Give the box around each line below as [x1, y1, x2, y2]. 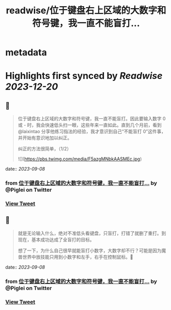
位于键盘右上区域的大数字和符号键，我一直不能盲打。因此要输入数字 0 [17, 116, 166, 122]
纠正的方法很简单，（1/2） [17, 146, 72, 152]
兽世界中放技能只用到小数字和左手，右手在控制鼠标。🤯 [17, 254, 133, 260]
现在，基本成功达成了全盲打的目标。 [17, 236, 95, 242]
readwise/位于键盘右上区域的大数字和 [6, 5, 166, 16]
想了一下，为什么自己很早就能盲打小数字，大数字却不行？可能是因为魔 [17, 247, 166, 254]
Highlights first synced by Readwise [5, 70, 163, 82]
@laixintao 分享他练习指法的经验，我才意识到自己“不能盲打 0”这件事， [17, 129, 166, 135]
